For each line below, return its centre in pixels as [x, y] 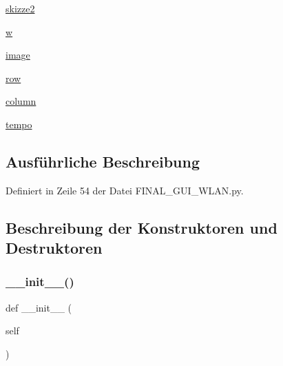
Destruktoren [54, 248]
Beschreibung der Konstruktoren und [141, 227]
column [21, 101]
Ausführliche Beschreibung [103, 161]
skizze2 [20, 8]
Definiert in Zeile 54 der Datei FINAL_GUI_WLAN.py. [125, 190]
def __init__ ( [39, 307]
